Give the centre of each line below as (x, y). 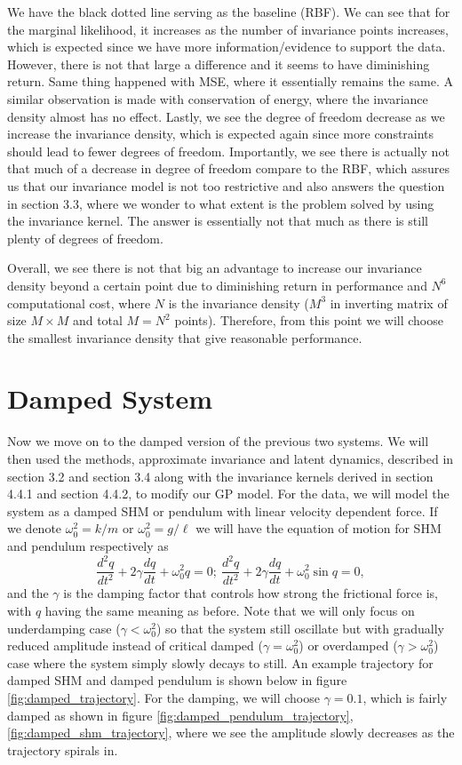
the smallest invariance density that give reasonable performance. (185, 337)
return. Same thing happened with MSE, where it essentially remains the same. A (230, 81)
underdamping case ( (64, 628)
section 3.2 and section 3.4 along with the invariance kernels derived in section (220, 476)
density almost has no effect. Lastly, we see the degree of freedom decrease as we (226, 116)
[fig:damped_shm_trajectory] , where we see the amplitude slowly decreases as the (231, 733)
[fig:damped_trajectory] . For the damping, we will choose (163, 698)
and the (28, 593)
